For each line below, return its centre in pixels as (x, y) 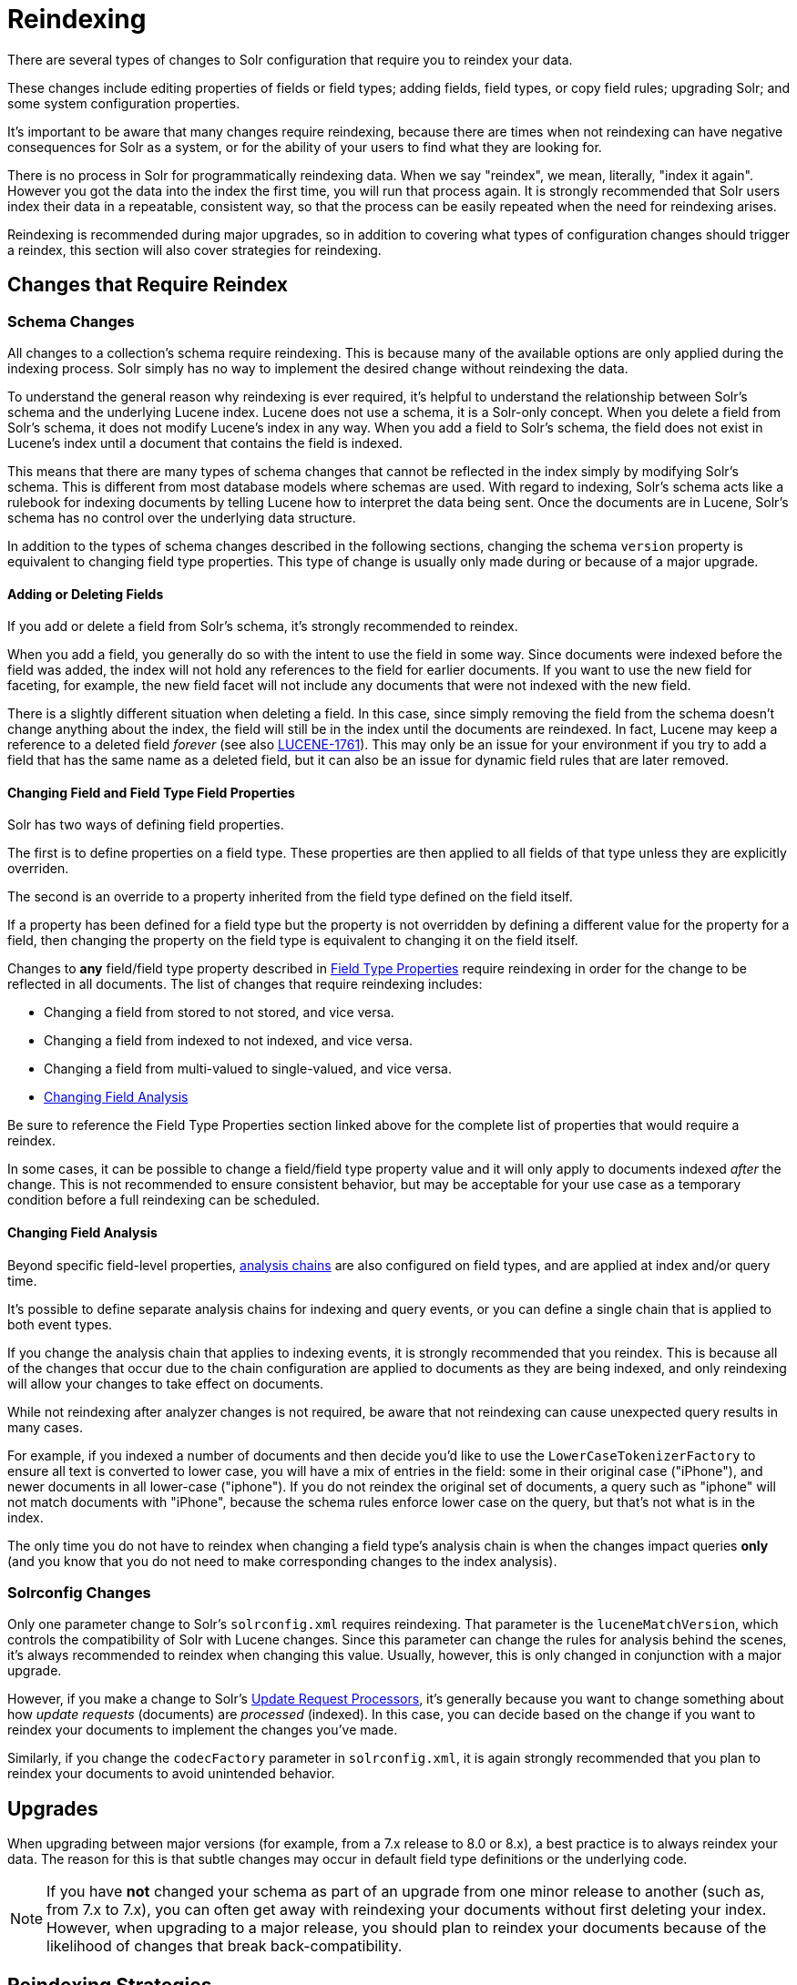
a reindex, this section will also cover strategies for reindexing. (194, 249)
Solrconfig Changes (79, 1593)
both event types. (60, 1324)
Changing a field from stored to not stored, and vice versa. (219, 1013)
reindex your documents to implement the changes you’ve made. (203, 1730)
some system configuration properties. (124, 103)
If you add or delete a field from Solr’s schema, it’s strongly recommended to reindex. (263, 626)
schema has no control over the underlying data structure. (182, 517)
